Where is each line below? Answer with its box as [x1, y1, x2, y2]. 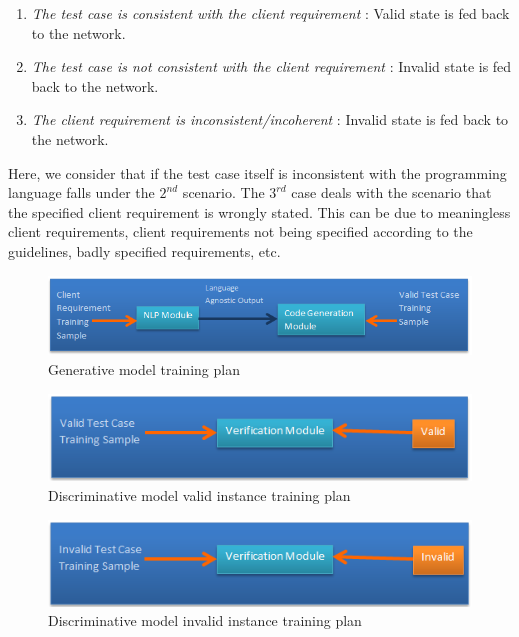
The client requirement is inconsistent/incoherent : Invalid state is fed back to [31, 109, 509, 130]
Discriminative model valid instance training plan [48, 484, 351, 505]
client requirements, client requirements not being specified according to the [8, 221, 473, 242]
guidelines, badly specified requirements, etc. [8, 240, 281, 261]
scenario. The [182, 182, 265, 203]
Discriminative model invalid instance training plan [48, 610, 362, 631]
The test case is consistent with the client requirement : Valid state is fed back [31, 3, 510, 23]
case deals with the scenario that [291, 182, 492, 203]
